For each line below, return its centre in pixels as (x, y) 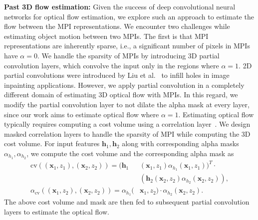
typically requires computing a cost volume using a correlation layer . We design (127, 124)
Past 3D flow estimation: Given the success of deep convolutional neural (120, 6)
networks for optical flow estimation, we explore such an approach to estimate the (129, 16)
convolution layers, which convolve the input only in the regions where (112, 65)
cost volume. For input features (52, 143)
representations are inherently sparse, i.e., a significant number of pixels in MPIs (127, 46)
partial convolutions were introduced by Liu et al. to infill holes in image (117, 75)
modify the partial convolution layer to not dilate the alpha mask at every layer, (127, 104)
